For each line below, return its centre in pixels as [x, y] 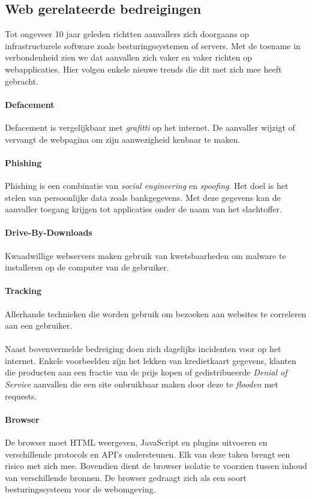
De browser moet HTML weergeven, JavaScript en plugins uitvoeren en [136, 442]
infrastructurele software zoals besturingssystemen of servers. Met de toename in [153, 45]
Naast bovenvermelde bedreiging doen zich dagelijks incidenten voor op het [143, 349]
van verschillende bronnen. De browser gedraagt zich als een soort [126, 477]
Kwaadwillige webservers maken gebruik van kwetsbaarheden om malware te [145, 255]
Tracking [23, 291]
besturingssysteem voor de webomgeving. [80, 489]
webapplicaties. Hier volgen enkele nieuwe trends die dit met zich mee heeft [143, 69]
